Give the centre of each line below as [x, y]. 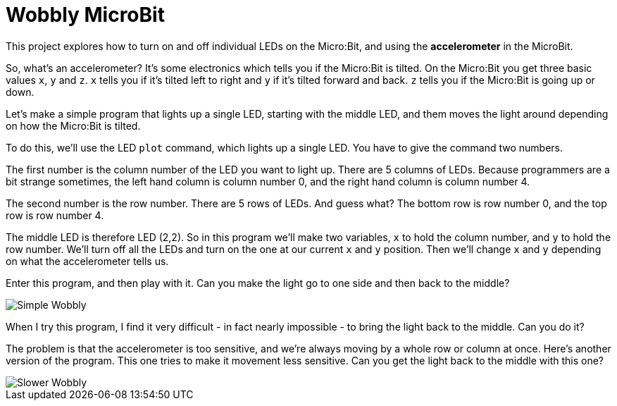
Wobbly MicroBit [85, 15]
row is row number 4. [55, 215]
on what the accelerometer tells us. [87, 261]
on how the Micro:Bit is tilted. [73, 125]
